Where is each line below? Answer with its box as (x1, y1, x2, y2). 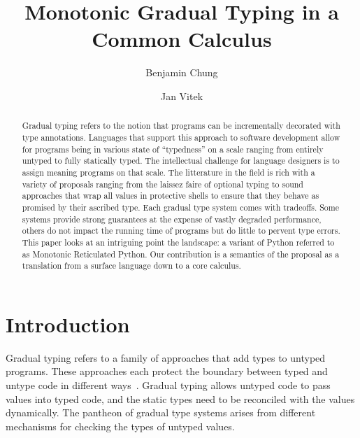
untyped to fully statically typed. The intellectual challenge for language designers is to (22, 155, 340, 167)
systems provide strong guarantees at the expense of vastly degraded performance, (22, 213, 322, 225)
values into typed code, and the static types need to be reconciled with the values (6, 391, 355, 406)
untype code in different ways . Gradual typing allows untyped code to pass (6, 377, 331, 392)
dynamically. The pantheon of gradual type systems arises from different (6, 405, 316, 420)
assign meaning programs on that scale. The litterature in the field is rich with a (22, 166, 315, 178)
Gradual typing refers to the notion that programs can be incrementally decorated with (22, 120, 340, 132)
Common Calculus (92, 24, 272, 53)
